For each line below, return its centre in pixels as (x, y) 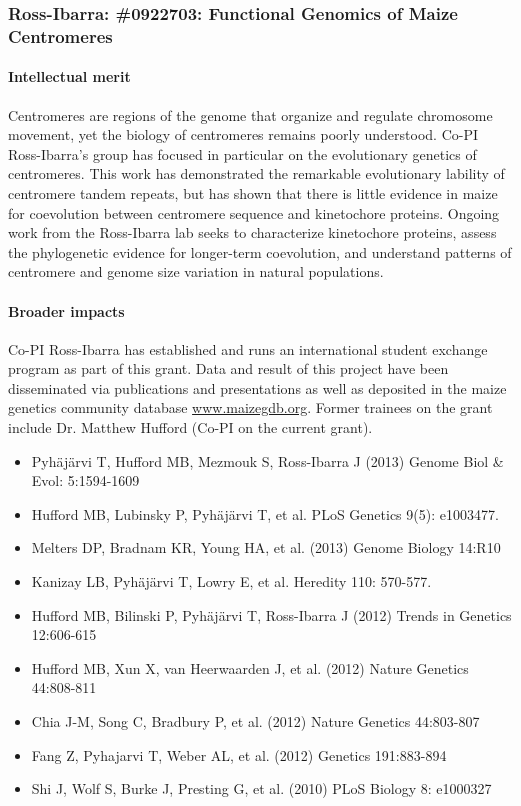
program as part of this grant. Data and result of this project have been (228, 368)
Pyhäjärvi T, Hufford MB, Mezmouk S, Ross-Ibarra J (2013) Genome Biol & (267, 460)
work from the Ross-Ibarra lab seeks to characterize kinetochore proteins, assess (252, 232)
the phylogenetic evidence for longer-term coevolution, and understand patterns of (260, 251)
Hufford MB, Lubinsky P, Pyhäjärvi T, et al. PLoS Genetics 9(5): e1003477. (265, 513)
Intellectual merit (69, 76)
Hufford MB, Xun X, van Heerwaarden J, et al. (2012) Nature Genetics (250, 667)
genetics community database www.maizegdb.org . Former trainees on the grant (250, 407)
